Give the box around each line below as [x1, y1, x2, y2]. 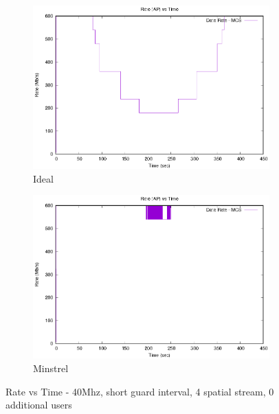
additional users [5, 398, 72, 412]
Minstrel [33, 361, 69, 376]
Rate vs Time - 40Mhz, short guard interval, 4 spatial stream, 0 [5, 384, 274, 398]
